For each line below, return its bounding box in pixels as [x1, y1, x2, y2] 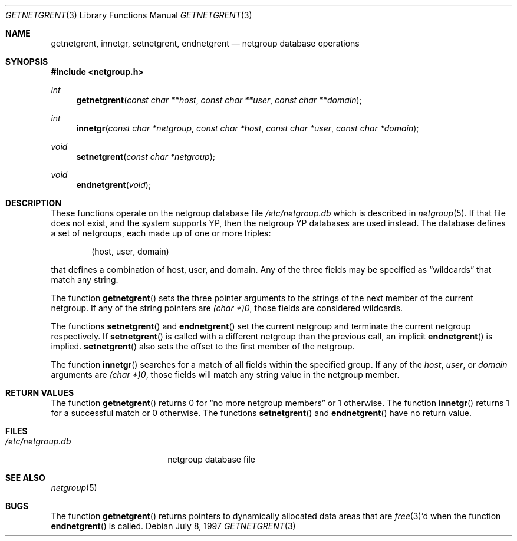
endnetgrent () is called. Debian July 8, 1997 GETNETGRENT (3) [51, 521, 296, 531]
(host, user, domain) [91, 246, 169, 256]
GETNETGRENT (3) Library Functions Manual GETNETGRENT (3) [5, 10, 252, 20]
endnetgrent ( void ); [76, 180, 152, 190]
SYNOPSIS [5, 57, 48, 67]
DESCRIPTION [5, 198, 62, 208]
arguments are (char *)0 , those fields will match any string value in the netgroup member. [51, 370, 400, 380]
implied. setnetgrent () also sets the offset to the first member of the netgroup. [51, 341, 355, 351]
